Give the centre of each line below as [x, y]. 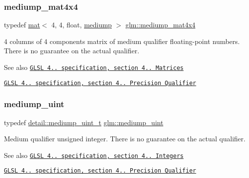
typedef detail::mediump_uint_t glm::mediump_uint [84, 122]
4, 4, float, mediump [82, 25]
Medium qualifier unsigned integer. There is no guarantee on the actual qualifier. [125, 139]
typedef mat [22, 25]
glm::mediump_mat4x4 [160, 25]
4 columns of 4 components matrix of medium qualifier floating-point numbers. [122, 41]
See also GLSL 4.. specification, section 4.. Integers [94, 155]
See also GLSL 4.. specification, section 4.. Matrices [94, 67]
